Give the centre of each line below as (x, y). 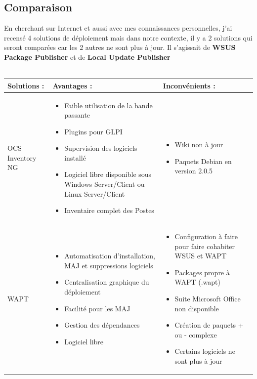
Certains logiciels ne (205, 351)
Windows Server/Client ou (105, 184)
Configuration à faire (206, 236)
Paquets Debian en (203, 161)
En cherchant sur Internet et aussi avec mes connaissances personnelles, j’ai (118, 28)
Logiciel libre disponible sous (108, 174)
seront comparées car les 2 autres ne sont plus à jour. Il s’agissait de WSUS (120, 47)
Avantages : (72, 85)
